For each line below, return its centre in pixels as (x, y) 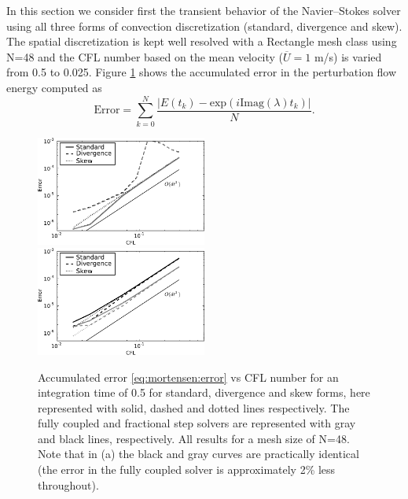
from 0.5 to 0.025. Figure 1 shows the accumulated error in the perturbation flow (202, 72)
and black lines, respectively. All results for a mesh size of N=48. (194, 438)
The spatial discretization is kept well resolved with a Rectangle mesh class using (202, 41)
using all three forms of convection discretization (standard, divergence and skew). (204, 26)
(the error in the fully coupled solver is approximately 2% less (187, 469)
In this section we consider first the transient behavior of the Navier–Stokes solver (204, 10)
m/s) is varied (348, 56)
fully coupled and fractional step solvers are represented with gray (197, 423)
